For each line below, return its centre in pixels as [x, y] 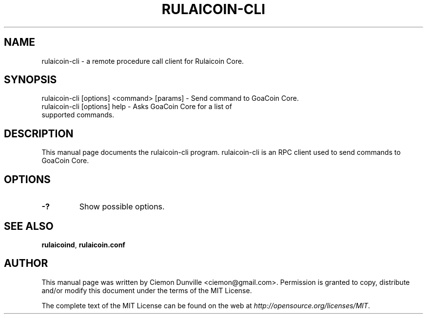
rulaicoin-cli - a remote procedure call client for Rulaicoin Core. [143, 61]
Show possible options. [122, 207]
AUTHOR [26, 263]
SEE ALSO [29, 226]
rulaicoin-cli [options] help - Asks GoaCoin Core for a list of [137, 107]
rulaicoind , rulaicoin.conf [83, 244]
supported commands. [78, 115]
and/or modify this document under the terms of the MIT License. [147, 290]
